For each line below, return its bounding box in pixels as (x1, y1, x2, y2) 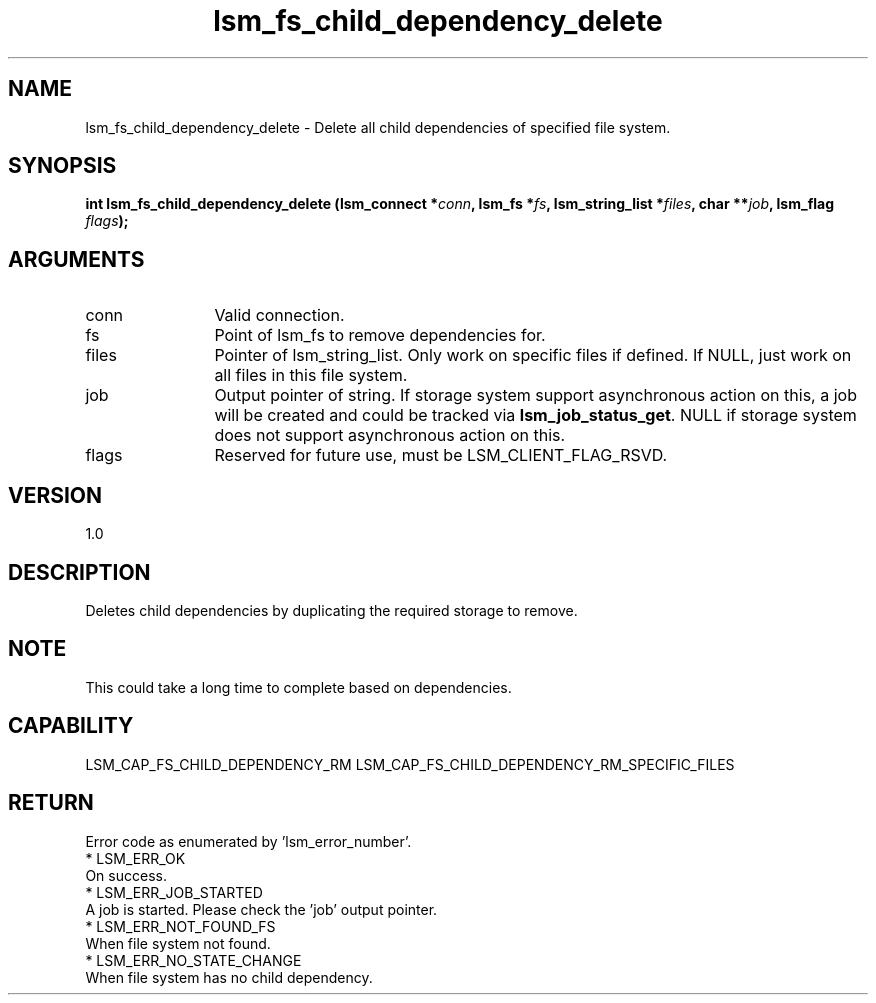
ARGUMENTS (8, 246, 145, 272)
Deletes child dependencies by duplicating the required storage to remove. (85, 601, 578, 619)
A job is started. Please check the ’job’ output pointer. (85, 900, 438, 918)
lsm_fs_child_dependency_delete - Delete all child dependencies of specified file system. (85, 118, 671, 136)
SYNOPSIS (8, 153, 117, 179)
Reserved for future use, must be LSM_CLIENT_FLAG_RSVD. (214, 445, 668, 466)
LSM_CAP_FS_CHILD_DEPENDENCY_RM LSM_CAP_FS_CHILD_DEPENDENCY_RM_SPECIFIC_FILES (85, 755, 735, 773)
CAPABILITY (8, 713, 134, 739)
